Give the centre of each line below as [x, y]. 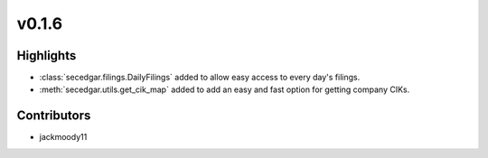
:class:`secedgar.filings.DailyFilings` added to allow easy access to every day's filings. [200, 78]
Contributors [54, 116]
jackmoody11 [63, 137]
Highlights [47, 56]
